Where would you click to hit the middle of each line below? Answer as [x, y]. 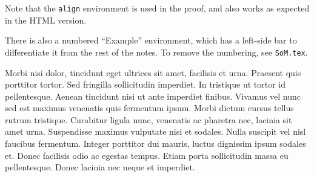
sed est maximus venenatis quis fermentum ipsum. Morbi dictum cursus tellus [149, 108]
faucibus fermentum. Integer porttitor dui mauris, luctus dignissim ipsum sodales [155, 143]
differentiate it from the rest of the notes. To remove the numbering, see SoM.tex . [156, 52]
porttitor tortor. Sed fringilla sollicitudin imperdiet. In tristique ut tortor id [145, 84]
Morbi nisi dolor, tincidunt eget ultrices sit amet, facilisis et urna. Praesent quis [153, 72]
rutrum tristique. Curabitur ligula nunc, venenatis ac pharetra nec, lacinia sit [149, 119]
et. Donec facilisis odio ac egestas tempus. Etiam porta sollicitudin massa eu [147, 155]
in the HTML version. [46, 20]
